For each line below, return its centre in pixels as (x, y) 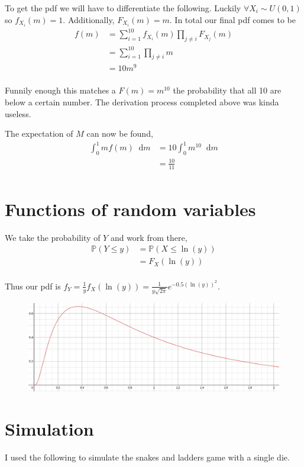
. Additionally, (89, 19)
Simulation (49, 428)
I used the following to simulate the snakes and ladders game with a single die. (147, 457)
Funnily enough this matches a (60, 90)
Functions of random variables (130, 209)
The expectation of (39, 133)
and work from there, (149, 237)
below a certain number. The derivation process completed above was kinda (142, 102)
